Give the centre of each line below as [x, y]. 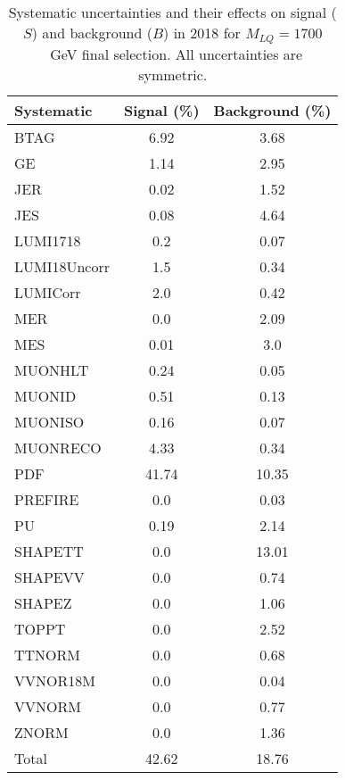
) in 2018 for [202, 33]
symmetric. [173, 74]
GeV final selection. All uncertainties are [177, 54]
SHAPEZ [43, 602]
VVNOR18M [55, 680]
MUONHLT [52, 369]
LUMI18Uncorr [62, 266]
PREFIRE [47, 499]
